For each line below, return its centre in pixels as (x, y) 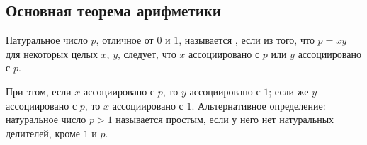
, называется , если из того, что (247, 40)
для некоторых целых (52, 53)
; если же (289, 91)
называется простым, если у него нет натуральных (225, 119)
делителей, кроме (43, 133)
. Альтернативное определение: (259, 105)
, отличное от (125, 40)
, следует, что (147, 53)
